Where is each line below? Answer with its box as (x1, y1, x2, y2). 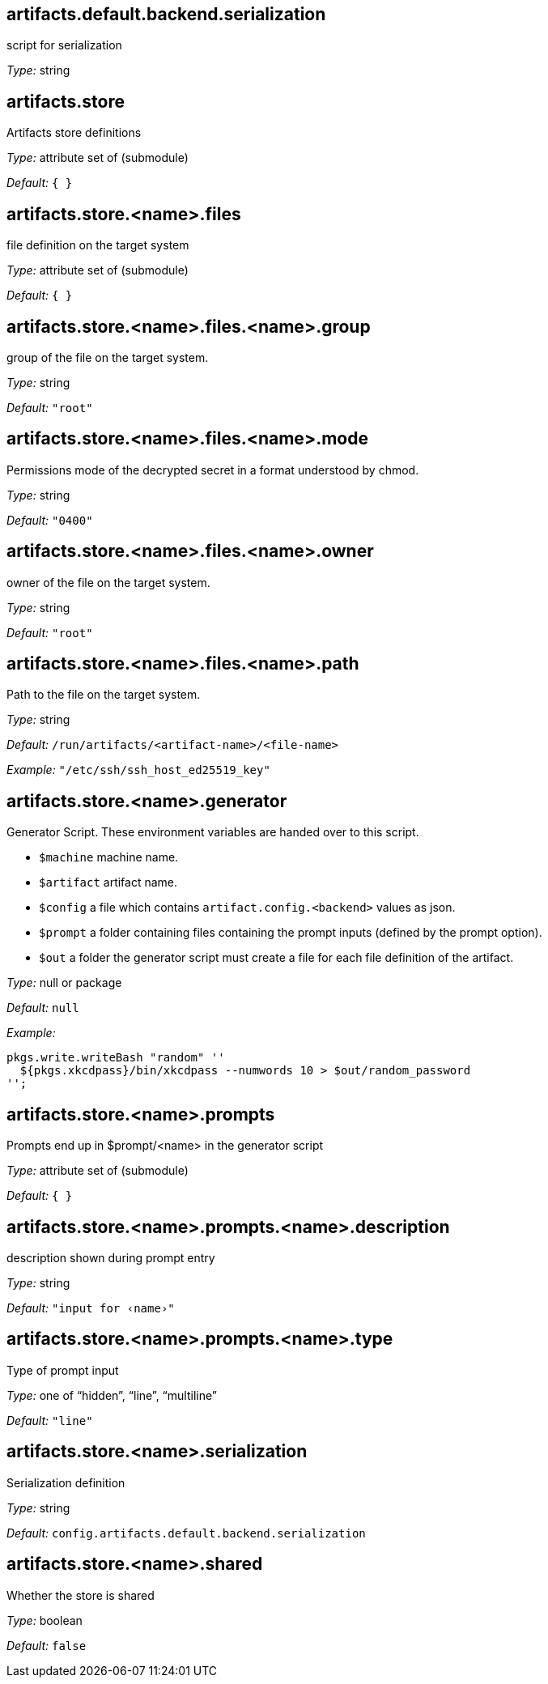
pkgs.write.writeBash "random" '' (6, 1051, 225, 1065)
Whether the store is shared (6, 1588, 155, 1602)
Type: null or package (6, 976, 122, 990)
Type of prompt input (6, 1363, 119, 1377)
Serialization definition (6, 1475, 125, 1490)
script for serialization (6, 38, 122, 53)
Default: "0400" (6, 512, 93, 527)
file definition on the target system (6, 238, 189, 253)
